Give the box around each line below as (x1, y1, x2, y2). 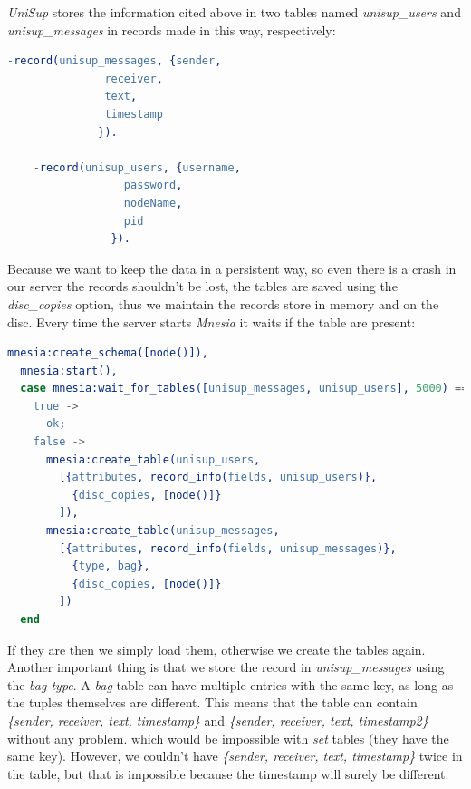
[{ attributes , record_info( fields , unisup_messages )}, (59, 541, 397, 555)
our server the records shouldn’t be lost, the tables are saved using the (7, 277, 398, 296)
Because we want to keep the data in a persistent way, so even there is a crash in (7, 258, 457, 278)
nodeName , (123, 196, 183, 209)
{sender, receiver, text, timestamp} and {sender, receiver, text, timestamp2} (7, 710, 428, 729)
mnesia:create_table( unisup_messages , (45, 524, 280, 538)
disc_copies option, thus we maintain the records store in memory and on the (7, 294, 439, 313)
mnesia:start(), (20, 364, 118, 377)
